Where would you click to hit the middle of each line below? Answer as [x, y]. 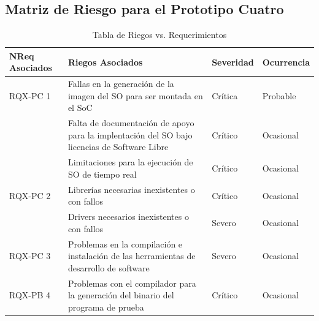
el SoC [80, 108]
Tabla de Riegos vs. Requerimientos [159, 35]
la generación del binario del [121, 295]
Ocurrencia [286, 62]
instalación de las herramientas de [132, 256]
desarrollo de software [109, 267]
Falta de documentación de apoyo [131, 123]
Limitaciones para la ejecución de [130, 162]
